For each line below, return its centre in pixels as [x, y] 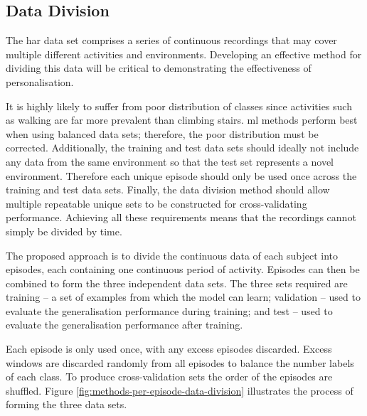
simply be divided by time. [64, 231]
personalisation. [40, 81]
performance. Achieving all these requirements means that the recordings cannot [181, 217]
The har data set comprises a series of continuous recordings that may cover [171, 40]
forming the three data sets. [67, 404]
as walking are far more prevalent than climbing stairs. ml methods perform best [182, 120]
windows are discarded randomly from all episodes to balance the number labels [180, 362]
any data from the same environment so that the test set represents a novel [170, 161]
